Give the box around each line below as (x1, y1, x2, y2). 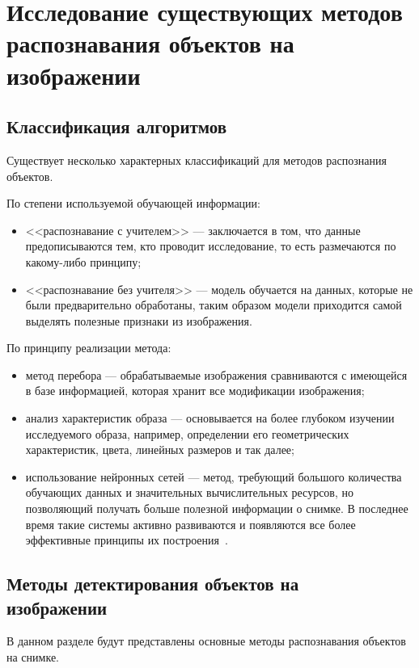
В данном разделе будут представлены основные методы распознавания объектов (6, 632, 406, 649)
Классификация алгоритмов (6, 114, 227, 139)
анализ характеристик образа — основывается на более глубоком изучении (25, 410, 395, 426)
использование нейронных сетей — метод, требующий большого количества (25, 468, 402, 485)
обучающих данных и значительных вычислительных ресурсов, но (25, 484, 354, 501)
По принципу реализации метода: (6, 339, 171, 356)
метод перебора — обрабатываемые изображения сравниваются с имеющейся (25, 366, 408, 383)
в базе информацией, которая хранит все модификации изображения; (25, 382, 365, 399)
